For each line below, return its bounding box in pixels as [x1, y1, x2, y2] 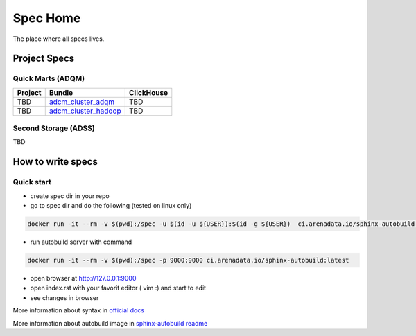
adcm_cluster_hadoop [49, 106, 121, 116]
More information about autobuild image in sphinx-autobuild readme [12, 319, 208, 327]
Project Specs [12, 53, 75, 64]
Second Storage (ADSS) [12, 123, 95, 133]
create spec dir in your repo [30, 191, 110, 200]
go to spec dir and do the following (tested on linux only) [30, 202, 192, 209]
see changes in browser [30, 293, 99, 301]
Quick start [12, 177, 52, 187]
